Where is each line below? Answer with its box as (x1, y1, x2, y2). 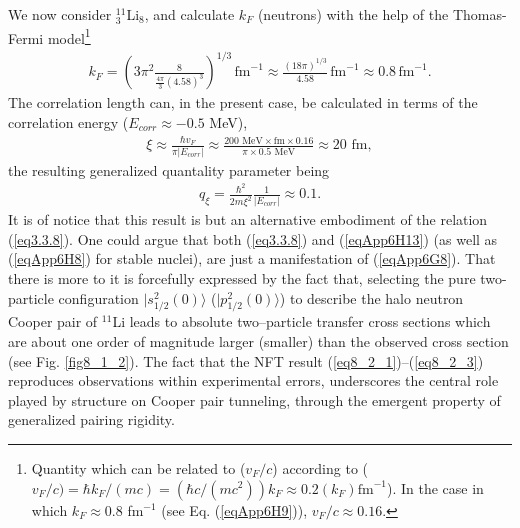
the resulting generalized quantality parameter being (8, 159, 330, 180)
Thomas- (452, 4, 507, 24)
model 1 (47, 24, 91, 48)
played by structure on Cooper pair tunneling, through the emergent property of (8, 389, 501, 410)
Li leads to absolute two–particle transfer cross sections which (112, 311, 491, 332)
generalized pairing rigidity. (8, 409, 175, 430)
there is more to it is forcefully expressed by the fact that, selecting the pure (8, 267, 476, 288)
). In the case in (386, 477, 484, 498)
